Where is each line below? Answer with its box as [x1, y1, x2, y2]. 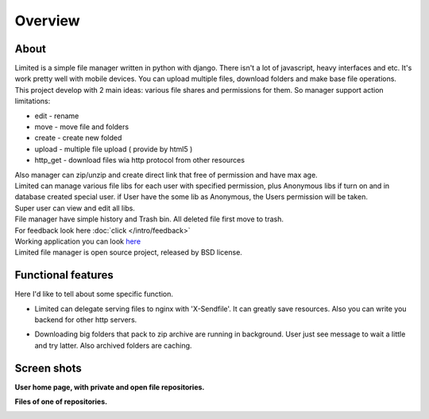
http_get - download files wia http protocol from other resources [34, 156, 245, 165]
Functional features [14, 268, 114, 282]
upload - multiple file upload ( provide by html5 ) [34, 144, 193, 154]
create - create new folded [34, 133, 122, 143]
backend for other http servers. [34, 315, 137, 325]
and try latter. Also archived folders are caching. [34, 340, 192, 350]
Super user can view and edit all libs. [14, 203, 135, 213]
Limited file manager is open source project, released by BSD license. [14, 248, 242, 257]
